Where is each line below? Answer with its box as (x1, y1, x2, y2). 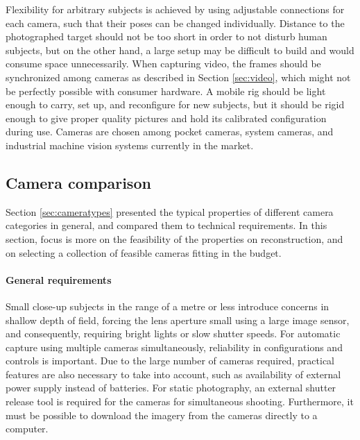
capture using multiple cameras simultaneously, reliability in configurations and (6, 339, 343, 354)
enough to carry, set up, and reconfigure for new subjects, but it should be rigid (6, 97, 345, 112)
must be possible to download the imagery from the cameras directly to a (6, 407, 318, 422)
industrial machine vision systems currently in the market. (6, 137, 254, 152)
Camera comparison (6, 171, 151, 193)
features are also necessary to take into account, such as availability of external (6, 366, 341, 381)
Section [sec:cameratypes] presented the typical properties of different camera (6, 204, 334, 219)
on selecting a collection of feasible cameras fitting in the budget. (6, 245, 282, 260)
